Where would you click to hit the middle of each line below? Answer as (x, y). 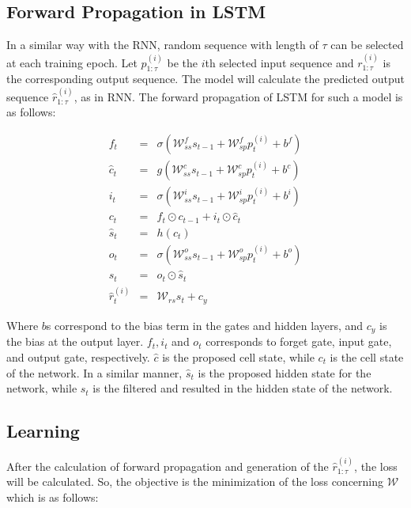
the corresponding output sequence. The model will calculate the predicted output (205, 79)
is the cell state (367, 356)
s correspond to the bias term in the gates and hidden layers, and (205, 325)
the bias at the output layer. (75, 341)
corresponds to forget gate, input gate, (299, 341)
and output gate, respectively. (78, 356)
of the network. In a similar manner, (94, 372)
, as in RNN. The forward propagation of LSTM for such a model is (238, 96)
